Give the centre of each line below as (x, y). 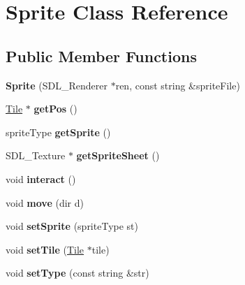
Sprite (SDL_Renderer (57, 85)
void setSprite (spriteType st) (72, 226)
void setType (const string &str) (77, 273)
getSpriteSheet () (118, 155)
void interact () (41, 178)
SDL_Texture (36, 155)
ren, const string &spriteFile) (178, 85)
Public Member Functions (101, 56)
